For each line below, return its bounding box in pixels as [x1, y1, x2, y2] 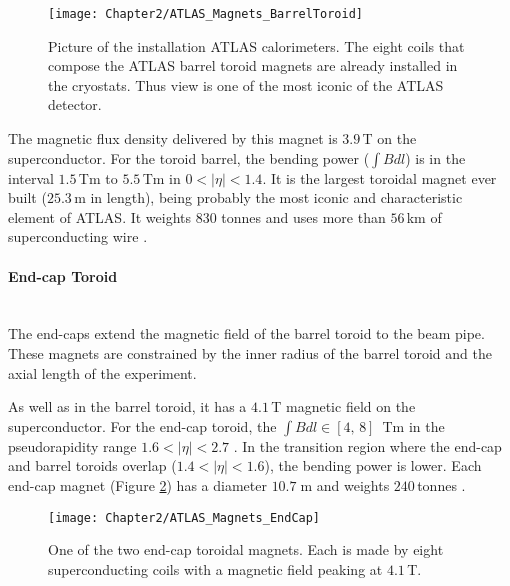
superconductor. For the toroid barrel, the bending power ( [8, 147, 370, 168]
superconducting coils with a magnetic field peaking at [48, 558, 383, 579]
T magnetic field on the [271, 396, 416, 417]
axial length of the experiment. [8, 362, 197, 383]
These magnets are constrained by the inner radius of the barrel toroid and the [8, 342, 492, 363]
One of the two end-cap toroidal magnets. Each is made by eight [48, 539, 444, 560]
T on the [362, 128, 417, 149]
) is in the [405, 147, 466, 168]
